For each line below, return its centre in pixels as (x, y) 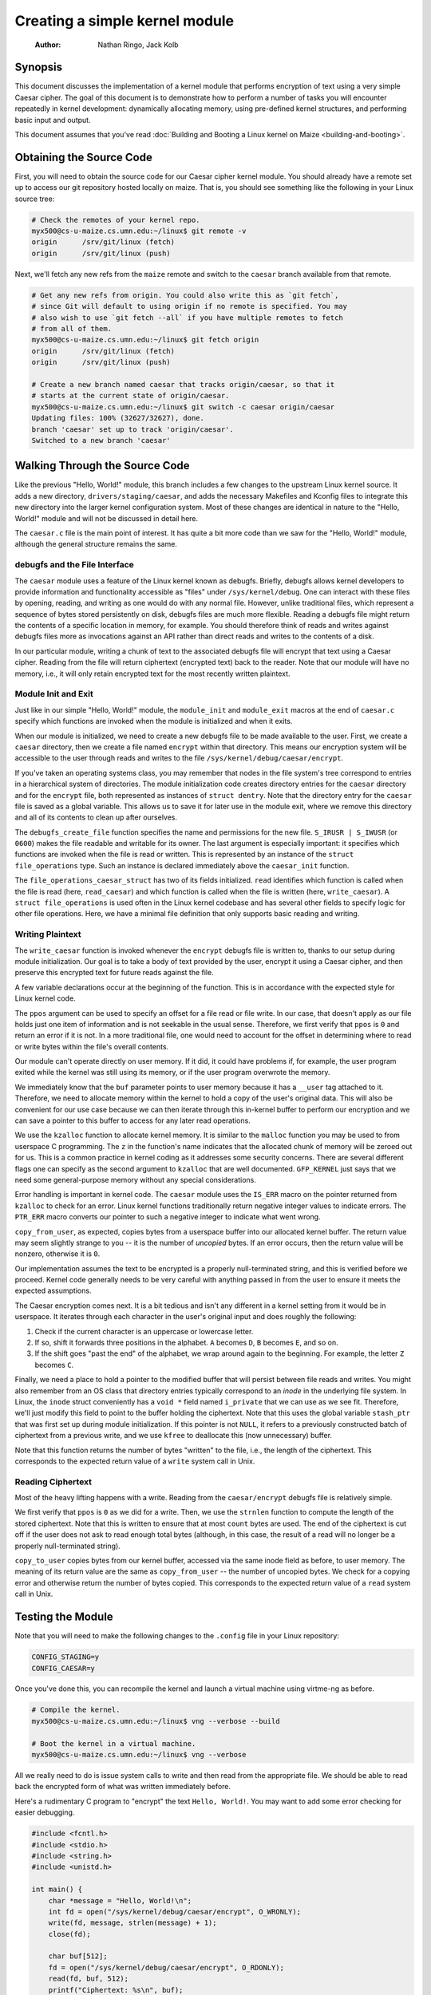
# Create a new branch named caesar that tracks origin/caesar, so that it (183, 384)
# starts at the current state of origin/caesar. (130, 396)
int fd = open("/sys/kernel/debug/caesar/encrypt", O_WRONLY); (175, 1912)
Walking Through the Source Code (103, 466)
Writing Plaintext (48, 934)
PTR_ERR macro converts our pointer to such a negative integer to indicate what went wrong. (168, 1217)
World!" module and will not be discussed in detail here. (107, 518)
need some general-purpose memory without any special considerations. (136, 1179)
